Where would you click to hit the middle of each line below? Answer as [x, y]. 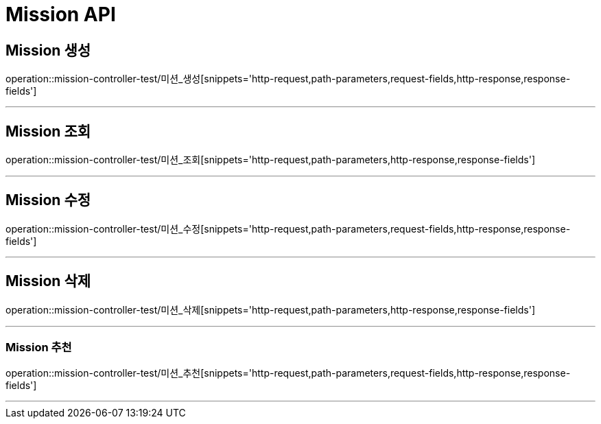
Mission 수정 [48, 200]
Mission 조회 [48, 131]
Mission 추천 [39, 348]
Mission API [61, 14]
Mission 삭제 [48, 281]
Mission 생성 [48, 50]
